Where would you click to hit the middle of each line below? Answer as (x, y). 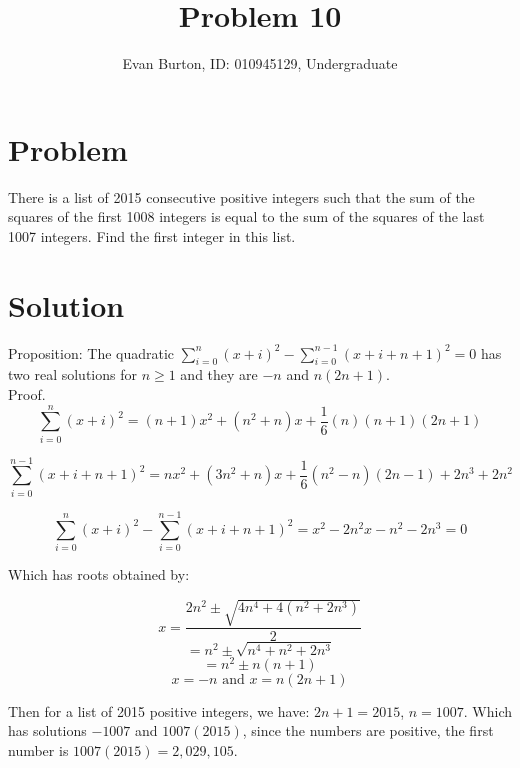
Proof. (27, 393)
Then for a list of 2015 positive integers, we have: (159, 710)
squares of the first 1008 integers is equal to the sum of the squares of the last (246, 216)
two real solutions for (72, 374)
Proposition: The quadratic (91, 352)
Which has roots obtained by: (99, 573)
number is (38, 749)
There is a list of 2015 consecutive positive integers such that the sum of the (241, 196)
